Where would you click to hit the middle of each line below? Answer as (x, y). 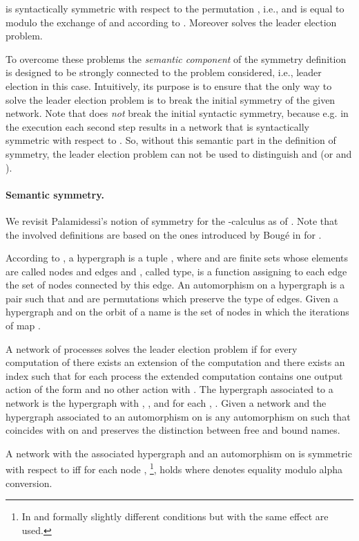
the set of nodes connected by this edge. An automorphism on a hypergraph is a (175, 285)
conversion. (29, 483)
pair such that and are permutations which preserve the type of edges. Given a (172, 298)
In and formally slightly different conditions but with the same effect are (175, 516)
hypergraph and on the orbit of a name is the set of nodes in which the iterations (177, 312)
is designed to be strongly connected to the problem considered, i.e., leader (164, 72)
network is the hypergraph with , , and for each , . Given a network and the (166, 403)
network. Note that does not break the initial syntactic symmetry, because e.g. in (177, 113)
